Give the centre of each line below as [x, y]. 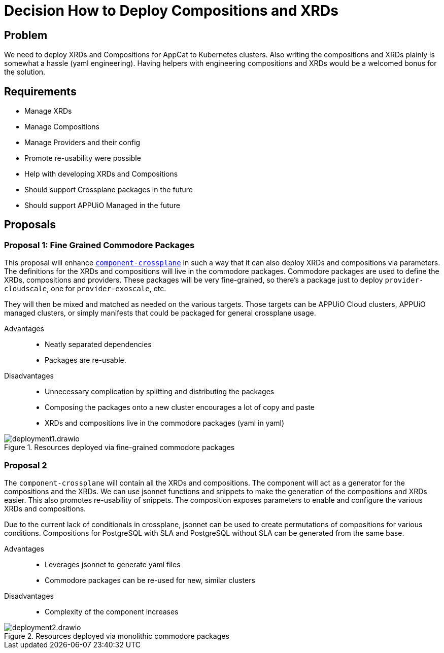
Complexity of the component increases [112, 611]
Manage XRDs [48, 111]
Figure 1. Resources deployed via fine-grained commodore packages [119, 448]
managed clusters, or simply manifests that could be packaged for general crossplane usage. [160, 313]
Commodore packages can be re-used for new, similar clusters [150, 580]
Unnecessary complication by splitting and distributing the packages [160, 392]
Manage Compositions [62, 127]
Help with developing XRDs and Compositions [101, 174]
